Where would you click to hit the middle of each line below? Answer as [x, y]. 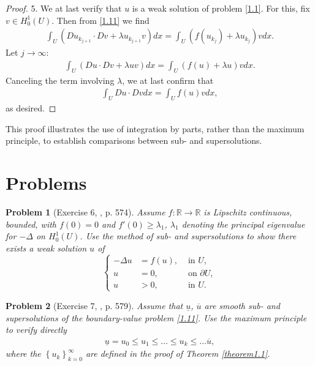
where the [23, 353]
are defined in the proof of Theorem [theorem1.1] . [178, 353]
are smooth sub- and [242, 305]
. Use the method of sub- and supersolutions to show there [188, 236]
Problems [46, 183]
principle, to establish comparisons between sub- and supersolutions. [134, 140]
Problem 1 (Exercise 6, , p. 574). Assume [85, 211]
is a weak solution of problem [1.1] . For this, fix [221, 8]
